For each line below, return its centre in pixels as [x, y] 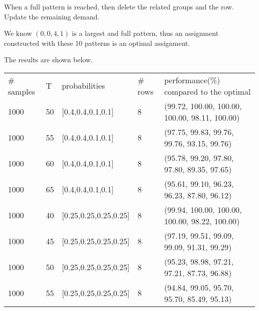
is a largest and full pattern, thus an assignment [145, 33]
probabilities [83, 86]
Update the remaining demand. [52, 16]
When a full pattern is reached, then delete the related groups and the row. [119, 6]
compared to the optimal [207, 91]
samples [22, 91]
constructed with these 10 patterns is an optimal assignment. [97, 43]
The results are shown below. [49, 60]
